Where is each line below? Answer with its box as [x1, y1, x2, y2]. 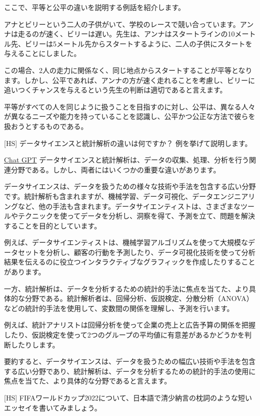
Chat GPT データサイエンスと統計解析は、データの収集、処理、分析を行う [4, 154, 249, 165]
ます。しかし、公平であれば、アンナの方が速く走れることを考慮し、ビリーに [4, 74, 255, 85]
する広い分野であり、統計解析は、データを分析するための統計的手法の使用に [4, 365, 256, 376]
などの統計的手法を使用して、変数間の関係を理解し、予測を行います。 [4, 302, 234, 313]
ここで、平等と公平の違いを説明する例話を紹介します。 [4, 2, 185, 12]
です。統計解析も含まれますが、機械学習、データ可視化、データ [4, 190, 213, 201]
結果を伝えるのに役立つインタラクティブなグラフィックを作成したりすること [4, 256, 255, 267]
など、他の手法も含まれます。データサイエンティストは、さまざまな [17, 200, 240, 211]
